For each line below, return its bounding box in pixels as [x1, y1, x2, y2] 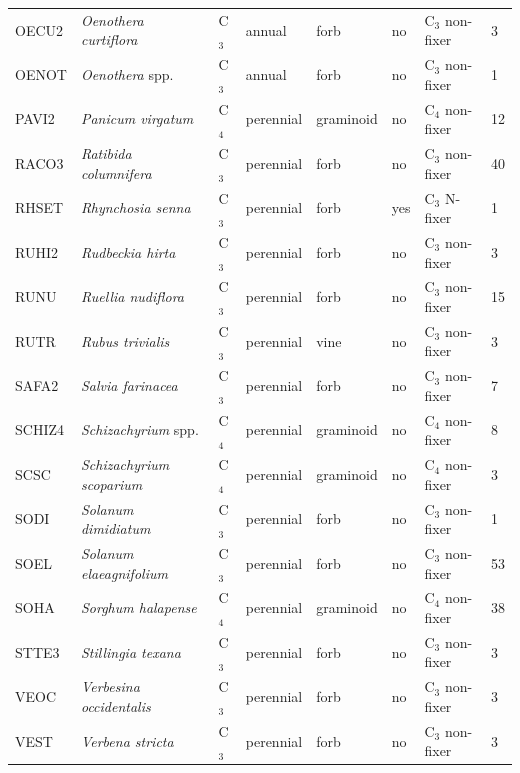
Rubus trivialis [80, 330, 170, 351]
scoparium [80, 473, 143, 494]
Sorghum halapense [80, 597, 197, 618]
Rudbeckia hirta [80, 241, 176, 262]
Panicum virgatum [80, 108, 194, 129]
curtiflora [80, 29, 138, 50]
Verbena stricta [80, 730, 174, 751]
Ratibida [80, 143, 132, 164]
